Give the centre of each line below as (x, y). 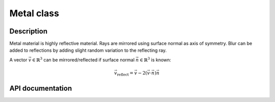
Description (29, 31)
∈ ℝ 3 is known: (155, 60)
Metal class (34, 13)
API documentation (41, 89)
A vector (18, 60)
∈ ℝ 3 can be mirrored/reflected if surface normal (83, 60)
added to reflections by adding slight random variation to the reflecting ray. (88, 50)
